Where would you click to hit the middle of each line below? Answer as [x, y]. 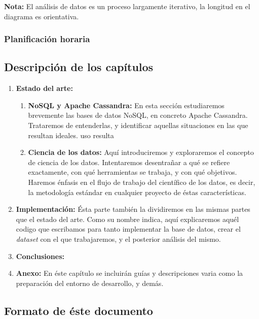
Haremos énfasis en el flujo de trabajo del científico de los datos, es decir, [142, 182]
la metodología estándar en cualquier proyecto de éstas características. [137, 192]
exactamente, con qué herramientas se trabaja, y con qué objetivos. [133, 172]
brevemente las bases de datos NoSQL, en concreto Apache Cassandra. [138, 115]
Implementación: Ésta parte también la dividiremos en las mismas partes [133, 209]
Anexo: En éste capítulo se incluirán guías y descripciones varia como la [129, 273]
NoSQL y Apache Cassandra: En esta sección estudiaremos [126, 105]
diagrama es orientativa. [42, 16]
